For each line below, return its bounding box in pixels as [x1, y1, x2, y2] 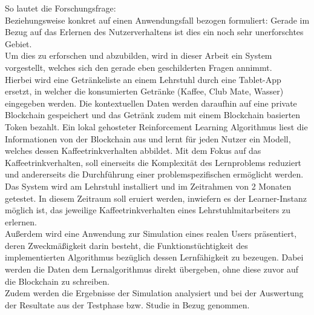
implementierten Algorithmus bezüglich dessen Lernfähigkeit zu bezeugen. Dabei [5, 251, 304, 264]
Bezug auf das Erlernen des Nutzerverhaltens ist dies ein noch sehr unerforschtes [5, 25, 304, 38]
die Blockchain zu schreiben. [5, 274, 110, 287]
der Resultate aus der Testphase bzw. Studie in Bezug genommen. [5, 298, 250, 311]
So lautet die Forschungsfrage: [5, 2, 116, 14]
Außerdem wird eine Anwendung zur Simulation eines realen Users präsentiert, [5, 227, 297, 240]
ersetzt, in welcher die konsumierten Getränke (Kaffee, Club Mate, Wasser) [5, 85, 284, 98]
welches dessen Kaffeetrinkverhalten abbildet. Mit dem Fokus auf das [5, 144, 261, 157]
